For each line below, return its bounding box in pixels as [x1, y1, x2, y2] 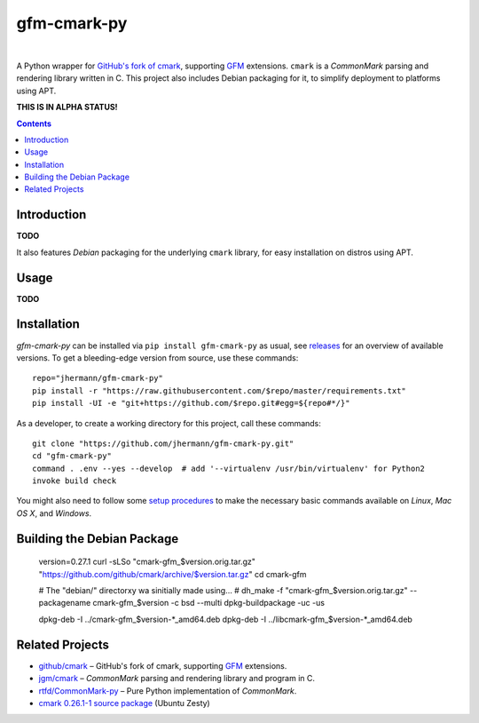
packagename [38, 598, 91, 608]
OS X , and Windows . [16, 507, 92, 519]
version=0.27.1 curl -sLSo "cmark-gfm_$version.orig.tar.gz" [38, 556, 256, 568]
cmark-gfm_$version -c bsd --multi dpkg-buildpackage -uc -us [92, 598, 326, 608]
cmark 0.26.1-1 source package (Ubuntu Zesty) [38, 697, 210, 708]
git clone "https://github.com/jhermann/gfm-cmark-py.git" [32, 438, 294, 449]
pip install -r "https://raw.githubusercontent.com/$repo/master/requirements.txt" [32, 385, 407, 395]
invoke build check [32, 476, 117, 486]
